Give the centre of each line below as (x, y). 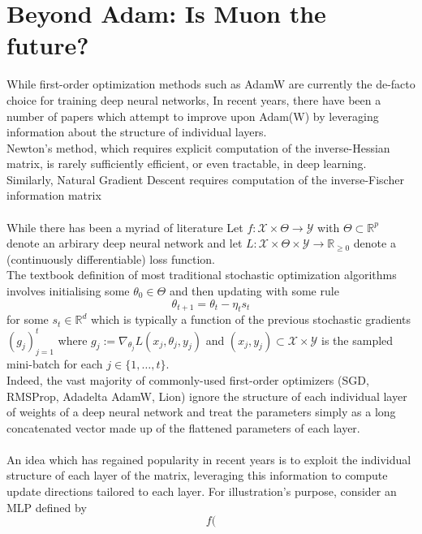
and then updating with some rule (254, 291)
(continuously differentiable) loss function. (111, 258)
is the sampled (357, 340)
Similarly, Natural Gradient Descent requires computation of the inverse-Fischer (205, 179)
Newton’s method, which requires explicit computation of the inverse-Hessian (198, 147)
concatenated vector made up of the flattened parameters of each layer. (183, 427)
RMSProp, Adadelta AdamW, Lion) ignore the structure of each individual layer (207, 396)
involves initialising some (68, 291)
